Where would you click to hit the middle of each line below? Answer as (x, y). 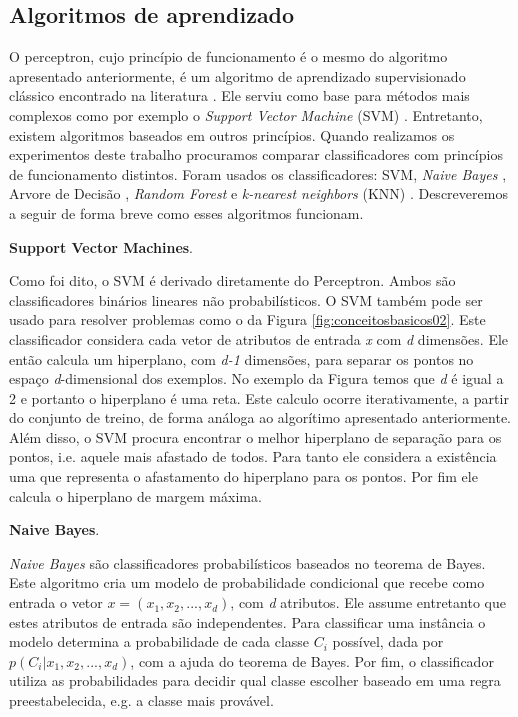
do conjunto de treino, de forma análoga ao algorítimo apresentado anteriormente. (260, 417)
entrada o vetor (56, 602)
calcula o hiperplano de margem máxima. (135, 495)
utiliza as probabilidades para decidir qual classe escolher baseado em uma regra (255, 680)
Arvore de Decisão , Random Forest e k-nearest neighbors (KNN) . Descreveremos (258, 193)
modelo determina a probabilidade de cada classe (159, 641)
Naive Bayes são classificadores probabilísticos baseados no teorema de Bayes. (247, 562)
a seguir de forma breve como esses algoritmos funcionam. (186, 212)
